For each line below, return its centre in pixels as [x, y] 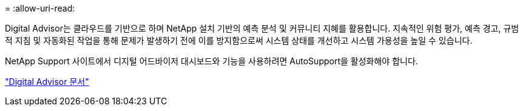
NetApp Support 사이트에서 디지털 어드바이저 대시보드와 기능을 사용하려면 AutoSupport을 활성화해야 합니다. [211, 61]
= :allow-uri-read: [40, 8]
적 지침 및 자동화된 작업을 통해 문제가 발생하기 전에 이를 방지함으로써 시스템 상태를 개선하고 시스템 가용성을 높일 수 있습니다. [239, 40]
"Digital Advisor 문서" [47, 82]
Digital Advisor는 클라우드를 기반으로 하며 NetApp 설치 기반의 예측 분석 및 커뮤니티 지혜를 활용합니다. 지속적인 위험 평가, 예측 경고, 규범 [262, 28]
